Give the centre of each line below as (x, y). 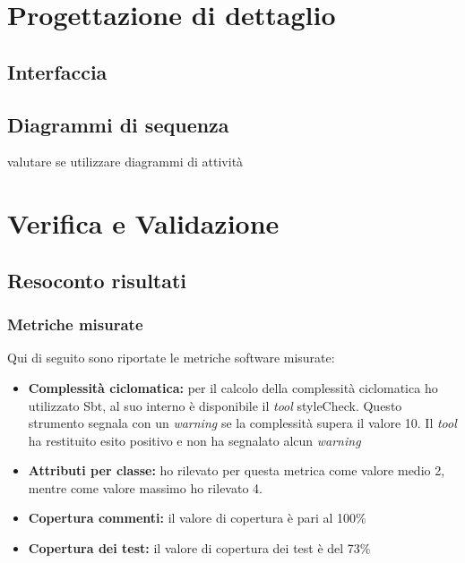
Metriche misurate (75, 324)
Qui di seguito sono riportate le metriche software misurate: (171, 358)
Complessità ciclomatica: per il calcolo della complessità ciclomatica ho (233, 387)
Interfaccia (57, 71)
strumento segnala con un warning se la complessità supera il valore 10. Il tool (242, 423)
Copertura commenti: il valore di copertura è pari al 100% (197, 518)
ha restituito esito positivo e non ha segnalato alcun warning (194, 440)
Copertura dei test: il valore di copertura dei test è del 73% (199, 548)
